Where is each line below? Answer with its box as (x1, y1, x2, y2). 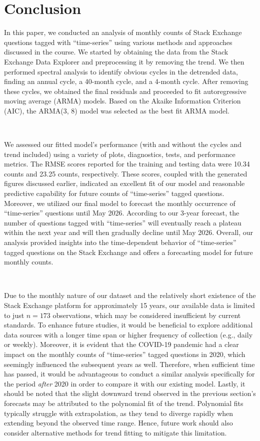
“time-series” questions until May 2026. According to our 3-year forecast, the (4, 207, 239, 218)
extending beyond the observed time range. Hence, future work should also (4, 417, 233, 428)
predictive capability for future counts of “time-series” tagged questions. (4, 188, 224, 198)
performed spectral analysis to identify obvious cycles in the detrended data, (4, 66, 238, 76)
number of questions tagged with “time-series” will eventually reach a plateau (4, 217, 241, 227)
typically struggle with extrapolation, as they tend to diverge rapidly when (4, 407, 233, 418)
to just (4, 309, 24, 320)
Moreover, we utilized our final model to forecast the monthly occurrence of (4, 197, 235, 208)
